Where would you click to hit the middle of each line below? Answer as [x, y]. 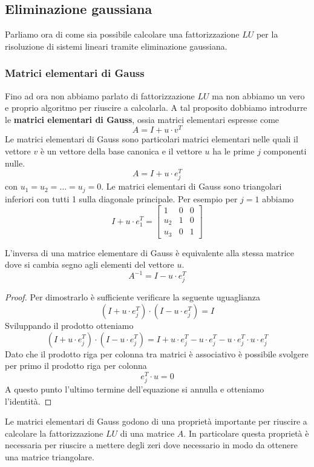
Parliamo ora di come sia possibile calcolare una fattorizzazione [122, 34]
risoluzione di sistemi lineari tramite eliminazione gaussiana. [116, 46]
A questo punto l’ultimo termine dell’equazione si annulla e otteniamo [135, 389]
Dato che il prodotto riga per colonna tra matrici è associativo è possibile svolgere [157, 353]
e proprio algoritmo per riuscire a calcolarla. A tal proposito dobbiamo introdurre [156, 108]
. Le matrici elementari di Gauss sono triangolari [191, 186]
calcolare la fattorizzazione [54, 433]
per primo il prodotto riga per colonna [76, 366]
